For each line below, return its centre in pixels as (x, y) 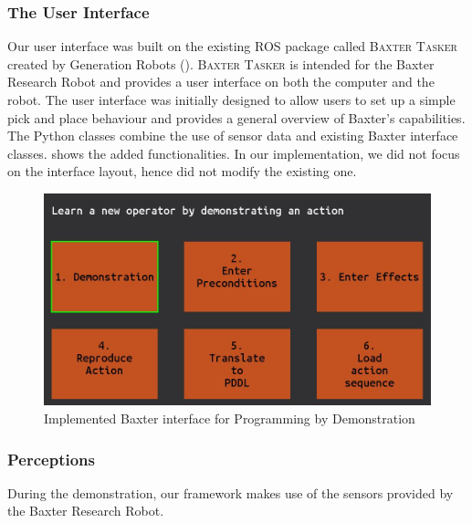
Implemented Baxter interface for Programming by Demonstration (230, 418)
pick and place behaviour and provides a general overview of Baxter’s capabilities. (236, 117)
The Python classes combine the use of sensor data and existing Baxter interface (233, 136)
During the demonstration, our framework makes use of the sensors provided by (231, 492)
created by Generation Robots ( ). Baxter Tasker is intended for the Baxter (221, 63)
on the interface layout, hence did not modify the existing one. (182, 171)
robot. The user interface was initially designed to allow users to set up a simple (231, 99)
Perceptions (51, 459)
